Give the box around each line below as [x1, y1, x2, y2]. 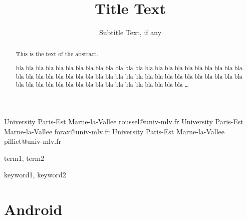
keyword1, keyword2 [4, 169, 66, 180]
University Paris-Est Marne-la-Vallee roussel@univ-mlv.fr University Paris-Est [4, 116, 243, 127]
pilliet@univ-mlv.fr [4, 136, 62, 146]
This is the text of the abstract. [16, 49, 98, 58]
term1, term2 [4, 152, 45, 163]
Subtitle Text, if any [99, 27, 162, 38]
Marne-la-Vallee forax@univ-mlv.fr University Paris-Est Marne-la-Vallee [4, 126, 224, 136]
